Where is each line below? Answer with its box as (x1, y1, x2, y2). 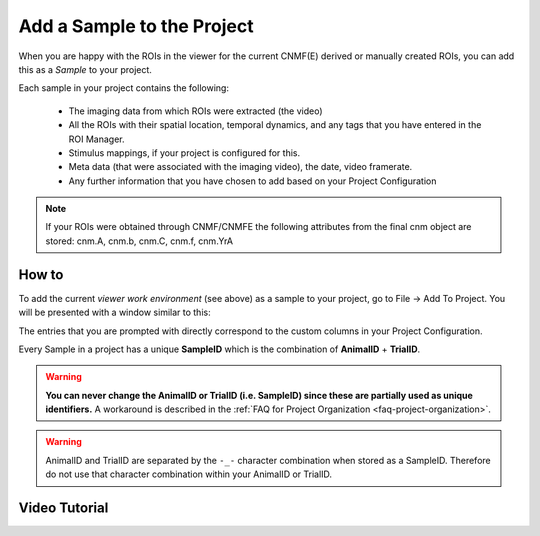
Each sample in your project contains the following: (18, 82, 230, 94)
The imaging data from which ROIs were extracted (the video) (68, 105, 324, 117)
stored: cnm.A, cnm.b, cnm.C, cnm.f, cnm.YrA (45, 235, 234, 247)
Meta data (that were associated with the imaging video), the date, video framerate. (68, 161, 413, 173)
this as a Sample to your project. (18, 63, 152, 75)
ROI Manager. (68, 133, 125, 145)
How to (18, 266, 64, 283)
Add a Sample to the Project (18, 15, 254, 37)
